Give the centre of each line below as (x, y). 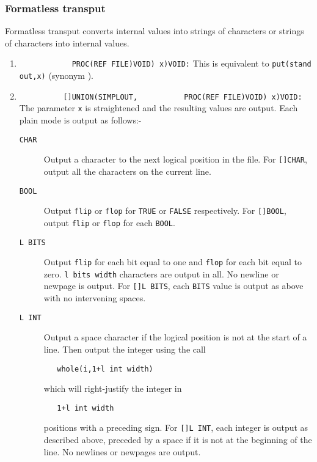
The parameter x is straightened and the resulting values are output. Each (158, 108)
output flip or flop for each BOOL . (109, 222)
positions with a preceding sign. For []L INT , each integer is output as (176, 427)
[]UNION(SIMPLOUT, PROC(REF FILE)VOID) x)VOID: (183, 97)
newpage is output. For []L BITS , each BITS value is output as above (173, 286)
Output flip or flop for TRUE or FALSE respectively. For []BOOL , (165, 211)
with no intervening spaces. (95, 298)
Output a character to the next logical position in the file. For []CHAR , (175, 159)
